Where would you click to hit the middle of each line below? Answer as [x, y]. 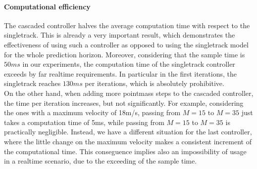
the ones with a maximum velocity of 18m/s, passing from [92, 112]
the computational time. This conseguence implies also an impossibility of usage [125, 151]
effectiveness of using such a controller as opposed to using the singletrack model [126, 44]
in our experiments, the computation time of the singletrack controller [129, 64]
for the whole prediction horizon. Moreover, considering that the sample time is [125, 54]
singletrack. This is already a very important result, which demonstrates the [120, 35]
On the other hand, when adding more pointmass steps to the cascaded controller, [129, 93]
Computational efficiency [47, 6]
